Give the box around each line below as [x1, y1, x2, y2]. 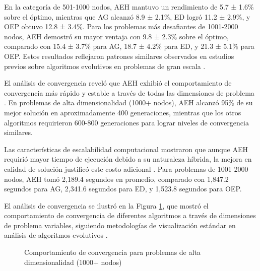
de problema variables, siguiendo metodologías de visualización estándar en [4, 220, 236, 230]
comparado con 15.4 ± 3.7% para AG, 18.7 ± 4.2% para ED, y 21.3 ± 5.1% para [4, 41, 254, 51]
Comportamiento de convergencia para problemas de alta [24, 247, 201, 257]
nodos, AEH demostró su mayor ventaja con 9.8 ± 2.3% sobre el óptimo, [4, 31, 229, 41]
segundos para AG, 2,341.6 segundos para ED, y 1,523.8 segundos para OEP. [4, 183, 242, 194]
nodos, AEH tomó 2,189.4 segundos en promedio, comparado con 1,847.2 [4, 173, 229, 184]
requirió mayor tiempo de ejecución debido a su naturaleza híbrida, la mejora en [4, 154, 252, 164]
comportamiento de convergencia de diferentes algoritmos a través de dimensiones [4, 210, 256, 221]
